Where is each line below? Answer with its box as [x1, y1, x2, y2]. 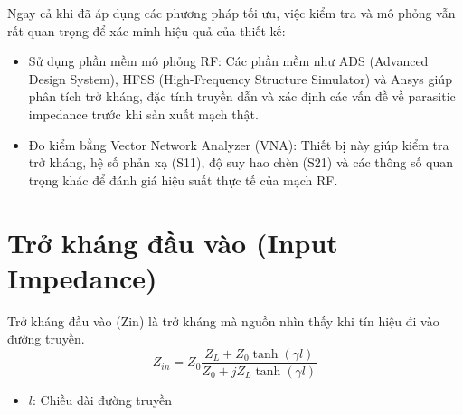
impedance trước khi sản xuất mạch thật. [28, 104, 259, 123]
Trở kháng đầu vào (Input [7, 223, 338, 260]
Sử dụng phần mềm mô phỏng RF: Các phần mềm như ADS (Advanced [28, 52, 429, 71]
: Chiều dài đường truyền [32, 390, 173, 409]
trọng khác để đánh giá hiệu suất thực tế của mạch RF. [28, 170, 338, 189]
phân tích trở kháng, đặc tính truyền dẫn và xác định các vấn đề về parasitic [28, 87, 456, 106]
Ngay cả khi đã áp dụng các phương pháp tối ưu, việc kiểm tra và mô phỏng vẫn [7, 4, 456, 22]
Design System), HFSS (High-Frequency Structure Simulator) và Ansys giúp [28, 69, 452, 88]
